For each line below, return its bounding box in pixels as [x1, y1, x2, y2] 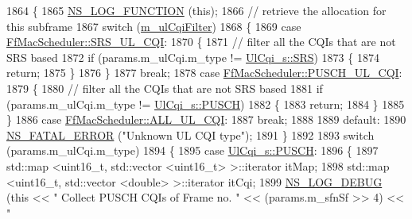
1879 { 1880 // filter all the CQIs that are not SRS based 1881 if [6, 79, 323, 96]
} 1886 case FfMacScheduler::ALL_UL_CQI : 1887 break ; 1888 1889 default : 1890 [6, 111, 406, 128]
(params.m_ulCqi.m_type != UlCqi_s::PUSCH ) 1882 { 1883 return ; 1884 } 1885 [6, 95, 405, 112]
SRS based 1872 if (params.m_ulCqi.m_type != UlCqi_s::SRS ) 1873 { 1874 [6, 48, 379, 65]
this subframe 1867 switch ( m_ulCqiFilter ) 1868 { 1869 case [6, 17, 301, 34]
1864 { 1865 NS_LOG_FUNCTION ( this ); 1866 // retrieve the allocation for [6, 2, 387, 18]
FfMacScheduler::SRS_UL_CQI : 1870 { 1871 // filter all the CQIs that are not [6, 33, 396, 50]
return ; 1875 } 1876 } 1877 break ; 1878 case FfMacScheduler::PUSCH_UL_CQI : [6, 64, 402, 81]
